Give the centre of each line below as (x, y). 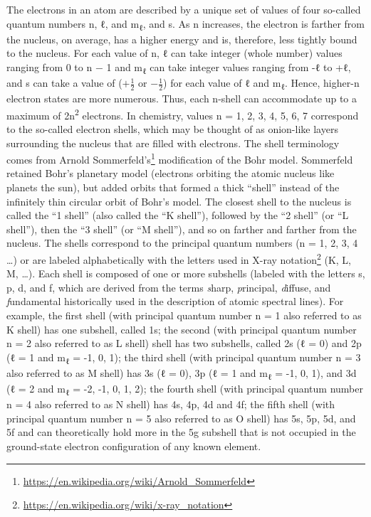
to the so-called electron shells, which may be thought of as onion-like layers (172, 129)
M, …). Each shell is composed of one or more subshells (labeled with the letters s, (186, 273)
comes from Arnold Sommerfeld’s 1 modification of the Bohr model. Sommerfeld (180, 158)
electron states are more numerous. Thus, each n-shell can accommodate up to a (182, 98)
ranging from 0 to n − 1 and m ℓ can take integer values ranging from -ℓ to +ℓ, (179, 68)
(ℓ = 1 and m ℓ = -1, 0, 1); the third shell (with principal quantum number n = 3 (184, 358)
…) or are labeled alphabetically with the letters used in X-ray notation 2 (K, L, (179, 258)
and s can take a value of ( (64, 83)
